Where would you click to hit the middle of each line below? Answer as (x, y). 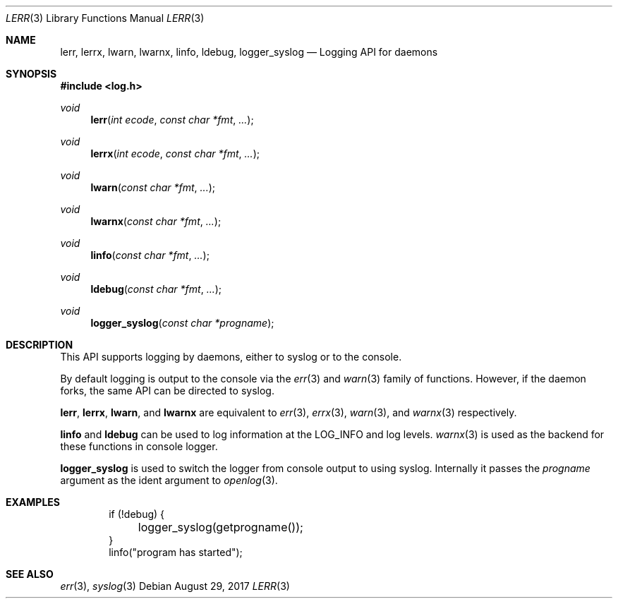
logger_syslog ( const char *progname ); (182, 323)
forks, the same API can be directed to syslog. (167, 391)
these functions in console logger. (139, 446)
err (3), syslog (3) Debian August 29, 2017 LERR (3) (175, 586)
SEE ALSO (30, 574)
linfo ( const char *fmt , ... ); (150, 255)
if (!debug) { (137, 514)
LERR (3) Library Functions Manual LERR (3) (105, 18)
